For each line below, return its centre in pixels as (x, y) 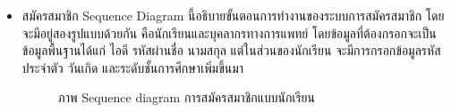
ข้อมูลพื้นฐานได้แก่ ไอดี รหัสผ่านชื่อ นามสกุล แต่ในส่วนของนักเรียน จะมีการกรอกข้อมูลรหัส (231, 50)
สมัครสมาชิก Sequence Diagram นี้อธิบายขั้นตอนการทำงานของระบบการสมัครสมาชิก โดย (233, 15)
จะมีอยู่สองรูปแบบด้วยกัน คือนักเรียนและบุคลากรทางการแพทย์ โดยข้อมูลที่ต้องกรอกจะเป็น (229, 32)
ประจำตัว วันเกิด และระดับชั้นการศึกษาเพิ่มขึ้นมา (133, 67)
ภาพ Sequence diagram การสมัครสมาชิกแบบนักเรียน (186, 97)
